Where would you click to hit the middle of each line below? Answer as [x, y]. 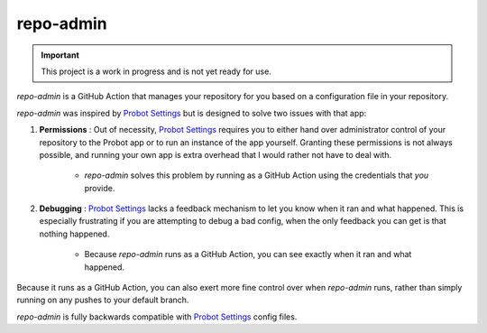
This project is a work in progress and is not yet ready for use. [156, 71]
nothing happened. [74, 234]
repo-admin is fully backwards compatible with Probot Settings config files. [157, 317]
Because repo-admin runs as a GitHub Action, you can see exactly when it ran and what [248, 254]
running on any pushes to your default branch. [103, 300]
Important [60, 55]
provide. [100, 188]
